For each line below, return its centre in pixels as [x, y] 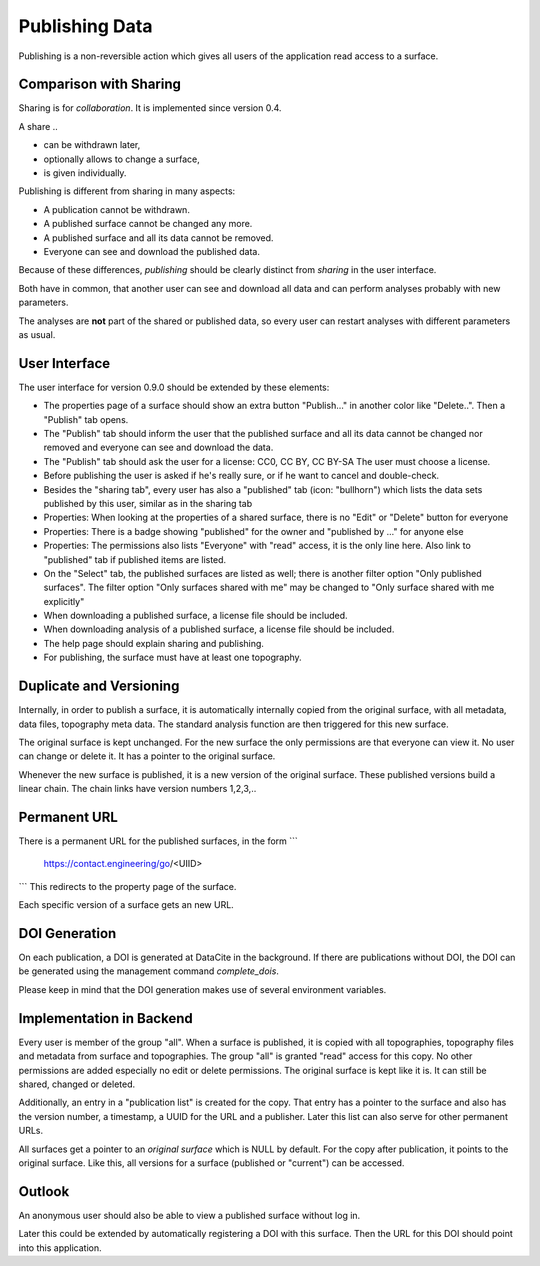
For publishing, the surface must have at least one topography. [172, 657]
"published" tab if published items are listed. [135, 559]
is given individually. [85, 173]
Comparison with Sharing [100, 84]
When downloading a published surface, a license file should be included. [196, 616]
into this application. [60, 1247]
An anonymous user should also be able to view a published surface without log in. [189, 1215]
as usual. [37, 334]
